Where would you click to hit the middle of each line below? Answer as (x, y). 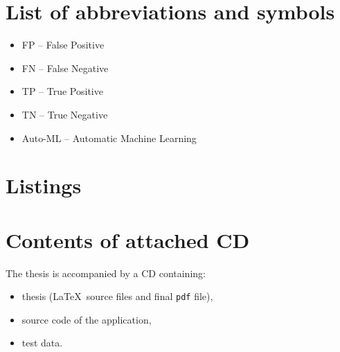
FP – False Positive (63, 45)
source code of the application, (87, 319)
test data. (42, 343)
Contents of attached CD (128, 239)
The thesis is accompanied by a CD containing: (106, 273)
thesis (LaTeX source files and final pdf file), (117, 296)
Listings (44, 185)
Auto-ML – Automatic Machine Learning (109, 138)
